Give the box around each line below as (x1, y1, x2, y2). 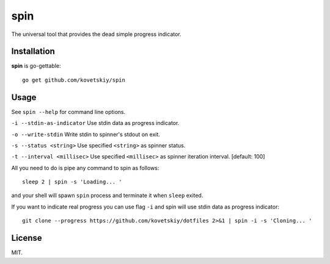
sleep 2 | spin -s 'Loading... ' (22, 179, 122, 185)
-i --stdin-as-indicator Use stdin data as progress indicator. (11, 120, 180, 127)
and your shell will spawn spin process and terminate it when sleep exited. (11, 192, 204, 199)
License (11, 233, 42, 243)
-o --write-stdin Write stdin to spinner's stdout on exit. (11, 130, 160, 138)
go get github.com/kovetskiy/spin (22, 76, 125, 84)
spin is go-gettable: (11, 62, 61, 70)
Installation (11, 46, 55, 57)
